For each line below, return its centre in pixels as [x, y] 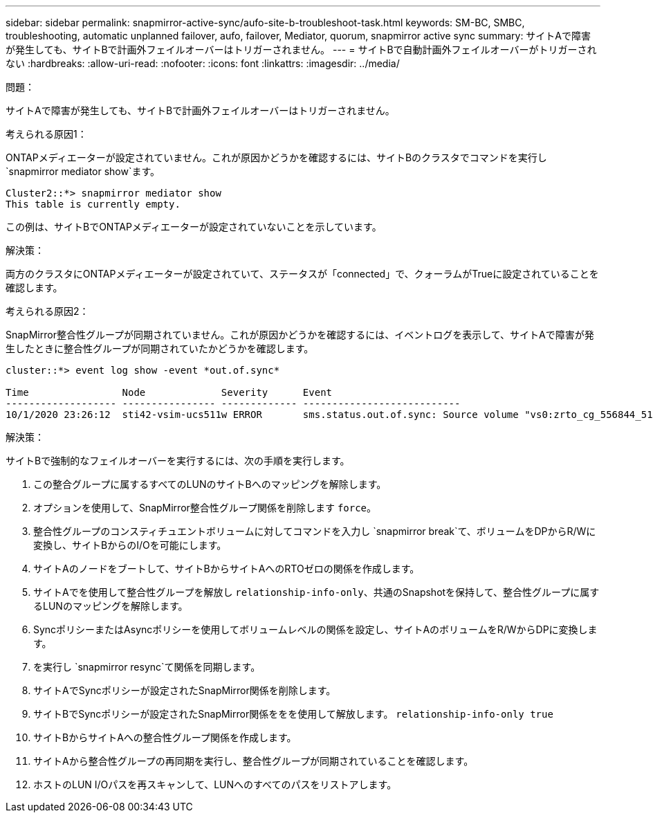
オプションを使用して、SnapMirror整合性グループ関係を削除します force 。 [205, 508]
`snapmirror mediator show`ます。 [83, 171]
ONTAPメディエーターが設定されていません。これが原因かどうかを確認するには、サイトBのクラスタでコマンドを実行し [276, 157]
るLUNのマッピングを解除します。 [111, 606]
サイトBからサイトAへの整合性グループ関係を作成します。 [165, 737]
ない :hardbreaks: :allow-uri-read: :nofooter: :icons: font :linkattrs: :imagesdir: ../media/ [203, 63]
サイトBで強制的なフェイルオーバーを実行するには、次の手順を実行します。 [178, 461]
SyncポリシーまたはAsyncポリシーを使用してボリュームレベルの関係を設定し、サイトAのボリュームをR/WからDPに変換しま [315, 629]
